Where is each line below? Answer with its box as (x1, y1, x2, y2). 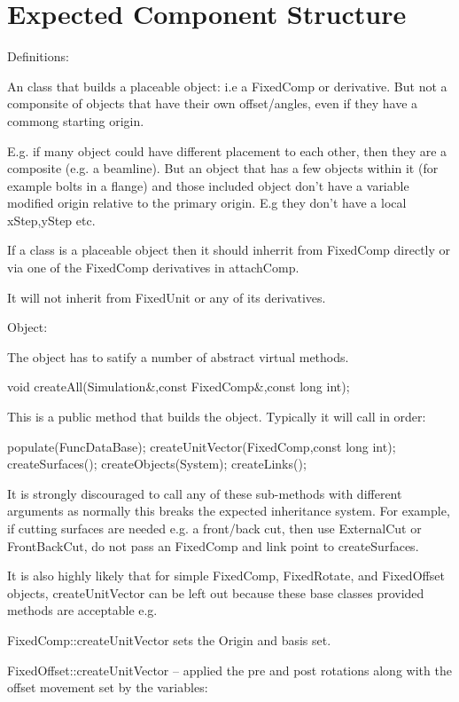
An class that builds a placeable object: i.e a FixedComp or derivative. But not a (7, 76, 447, 95)
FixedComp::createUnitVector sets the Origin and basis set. (7, 630, 331, 649)
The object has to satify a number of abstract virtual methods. (7, 347, 349, 366)
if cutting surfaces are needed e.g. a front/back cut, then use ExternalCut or (7, 519, 422, 537)
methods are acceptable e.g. (7, 601, 158, 619)
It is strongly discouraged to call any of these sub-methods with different (7, 484, 402, 502)
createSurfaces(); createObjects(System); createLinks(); (7, 454, 307, 473)
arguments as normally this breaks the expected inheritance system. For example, (7, 501, 450, 520)
